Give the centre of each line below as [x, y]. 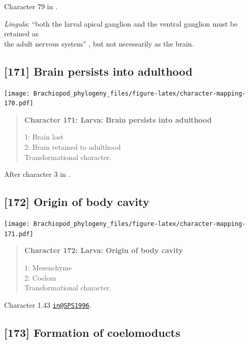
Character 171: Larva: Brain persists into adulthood [118, 119]
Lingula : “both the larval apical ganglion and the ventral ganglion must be [121, 23]
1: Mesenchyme [48, 267]
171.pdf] [19, 234]
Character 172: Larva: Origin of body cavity [104, 250]
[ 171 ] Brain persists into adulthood [98, 71]
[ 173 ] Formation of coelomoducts [92, 332]
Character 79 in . [31, 6]
